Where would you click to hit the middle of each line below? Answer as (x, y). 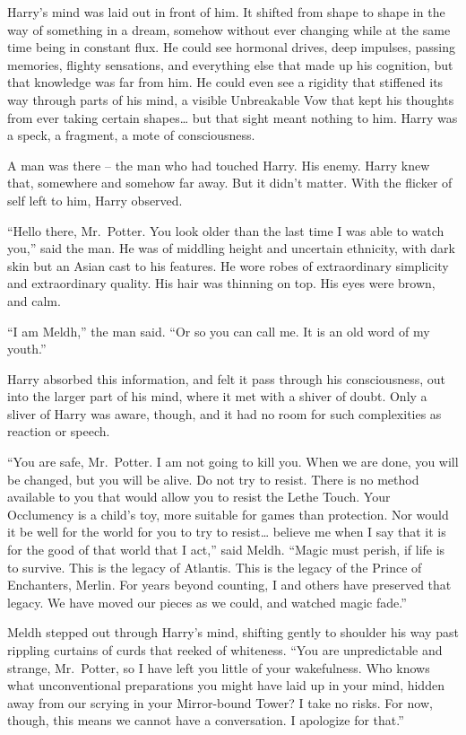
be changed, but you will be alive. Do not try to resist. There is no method (213, 479)
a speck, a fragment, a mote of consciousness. (131, 135)
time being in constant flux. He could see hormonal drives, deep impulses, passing (231, 47)
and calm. (34, 300)
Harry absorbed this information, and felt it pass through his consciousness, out (226, 378)
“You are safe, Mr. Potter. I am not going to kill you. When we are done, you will (233, 462)
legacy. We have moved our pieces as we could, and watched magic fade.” (207, 602)
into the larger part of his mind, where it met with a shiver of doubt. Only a (217, 396)
